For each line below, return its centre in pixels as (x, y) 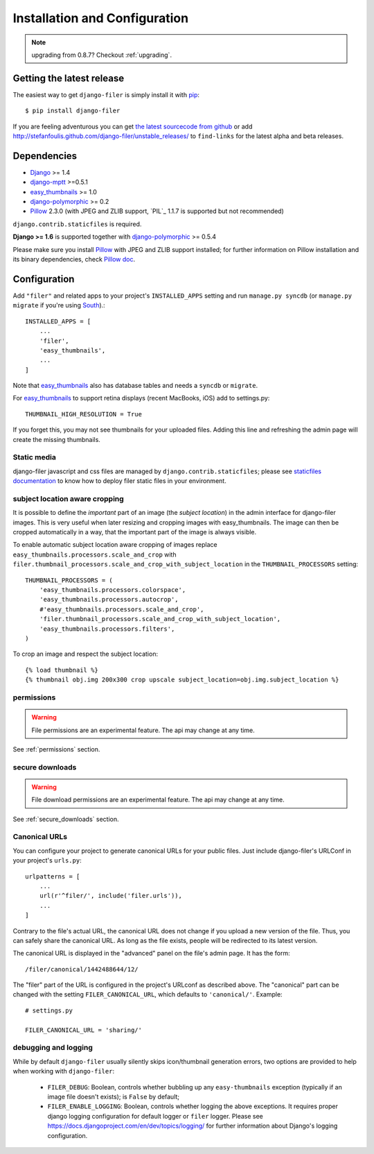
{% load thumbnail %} (62, 670)
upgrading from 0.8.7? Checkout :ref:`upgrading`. (102, 55)
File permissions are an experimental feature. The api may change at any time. (143, 730)
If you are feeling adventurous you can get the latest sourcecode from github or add (133, 126)
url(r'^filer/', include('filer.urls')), (111, 896)
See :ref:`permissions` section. (56, 749)
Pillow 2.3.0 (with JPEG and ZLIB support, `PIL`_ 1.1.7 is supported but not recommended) (157, 211)
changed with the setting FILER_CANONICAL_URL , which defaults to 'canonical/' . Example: (148, 994)
